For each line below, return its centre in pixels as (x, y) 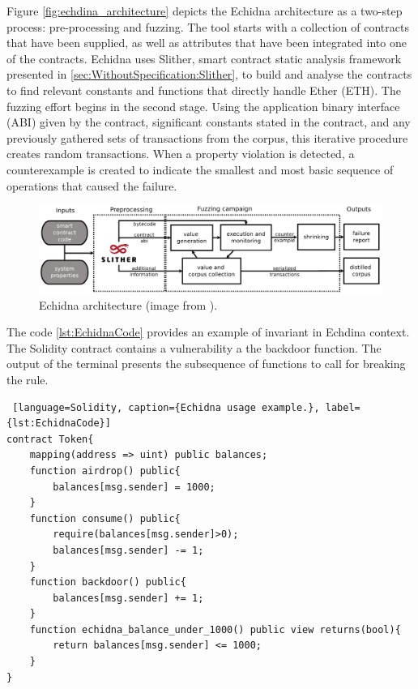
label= (343, 407)
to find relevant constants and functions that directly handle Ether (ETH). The (204, 90)
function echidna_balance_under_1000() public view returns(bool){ (215, 629)
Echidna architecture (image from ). (128, 304)
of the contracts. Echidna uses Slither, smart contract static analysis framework (204, 58)
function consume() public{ (105, 518)
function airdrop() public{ (105, 471)
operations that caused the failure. (92, 185)
